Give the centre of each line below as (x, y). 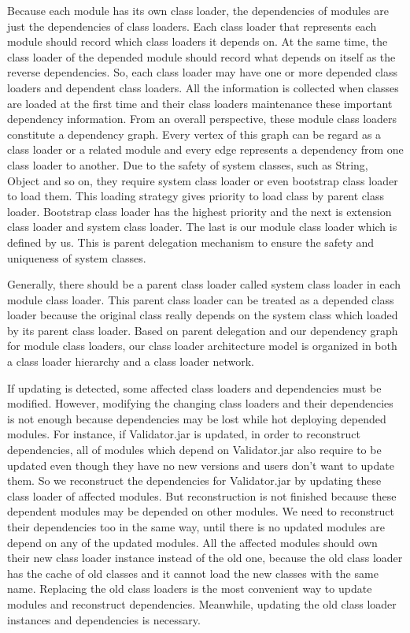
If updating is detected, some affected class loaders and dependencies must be (194, 387)
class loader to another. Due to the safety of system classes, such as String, (188, 164)
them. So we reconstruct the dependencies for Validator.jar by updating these (194, 480)
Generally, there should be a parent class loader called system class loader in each (204, 284)
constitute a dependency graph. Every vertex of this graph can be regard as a (194, 134)
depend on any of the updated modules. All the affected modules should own (192, 542)
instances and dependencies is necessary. (104, 619)
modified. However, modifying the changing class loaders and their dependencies (200, 403)
